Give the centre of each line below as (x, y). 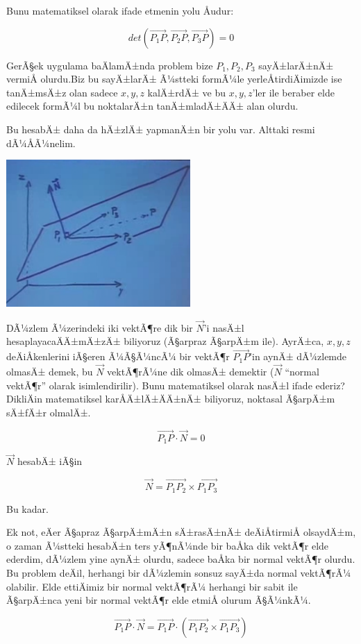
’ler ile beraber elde (293, 92)
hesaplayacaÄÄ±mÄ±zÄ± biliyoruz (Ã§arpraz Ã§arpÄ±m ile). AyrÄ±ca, (165, 341)
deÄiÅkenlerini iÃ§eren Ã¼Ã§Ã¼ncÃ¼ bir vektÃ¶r (118, 356)
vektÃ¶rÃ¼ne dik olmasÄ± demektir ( (191, 372)
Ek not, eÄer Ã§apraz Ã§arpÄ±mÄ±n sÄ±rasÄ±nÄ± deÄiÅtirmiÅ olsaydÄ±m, (181, 532)
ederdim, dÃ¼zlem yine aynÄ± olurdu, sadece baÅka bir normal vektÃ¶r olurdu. (181, 559)
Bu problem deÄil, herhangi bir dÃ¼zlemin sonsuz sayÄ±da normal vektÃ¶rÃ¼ (179, 572)
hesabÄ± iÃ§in (50, 461)
